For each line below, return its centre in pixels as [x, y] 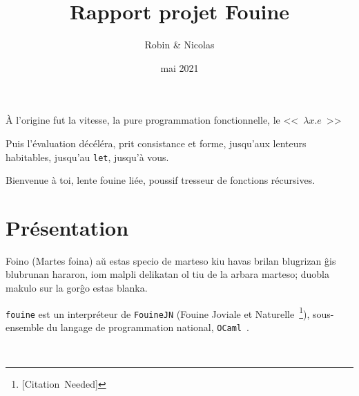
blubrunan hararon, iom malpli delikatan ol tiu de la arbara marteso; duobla [168, 274]
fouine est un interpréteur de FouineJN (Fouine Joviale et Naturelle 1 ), [158, 312]
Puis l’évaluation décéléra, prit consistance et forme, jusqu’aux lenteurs [156, 143]
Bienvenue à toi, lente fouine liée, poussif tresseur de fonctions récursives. [161, 180]
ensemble [25, 327]
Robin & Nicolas [179, 45]
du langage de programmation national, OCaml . [148, 327]
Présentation [67, 227]
